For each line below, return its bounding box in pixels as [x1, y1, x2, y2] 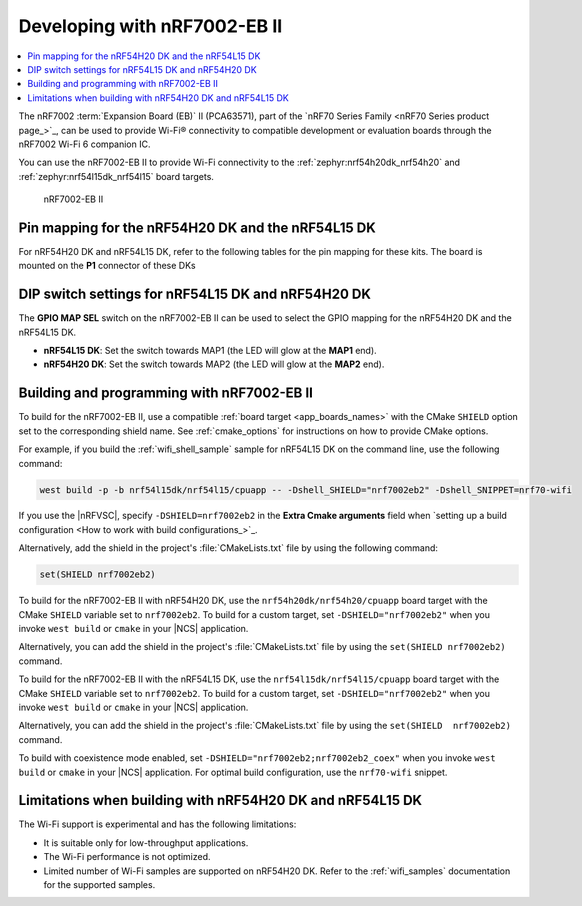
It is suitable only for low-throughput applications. [43, 836, 249, 849]
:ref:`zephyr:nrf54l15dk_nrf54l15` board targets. [18, 170, 215, 182]
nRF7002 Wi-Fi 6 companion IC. [18, 138, 151, 150]
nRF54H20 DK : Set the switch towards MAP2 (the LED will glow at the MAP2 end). [43, 358, 385, 370]
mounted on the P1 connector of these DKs [18, 260, 197, 272]
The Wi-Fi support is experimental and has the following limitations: [18, 818, 297, 830]
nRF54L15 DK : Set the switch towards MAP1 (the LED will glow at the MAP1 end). [43, 345, 377, 357]
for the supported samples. [43, 879, 156, 890]
